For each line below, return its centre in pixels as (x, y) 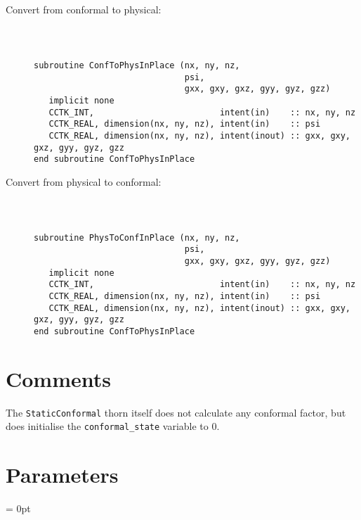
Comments (58, 378)
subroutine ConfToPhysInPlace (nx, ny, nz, (137, 65)
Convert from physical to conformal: (84, 181)
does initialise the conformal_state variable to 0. (113, 426)
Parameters (62, 475)
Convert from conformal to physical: (84, 9)
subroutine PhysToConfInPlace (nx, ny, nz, (137, 237)
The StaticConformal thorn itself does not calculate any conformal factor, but (176, 412)
